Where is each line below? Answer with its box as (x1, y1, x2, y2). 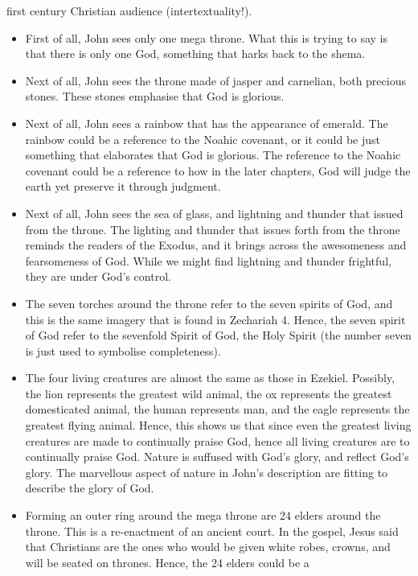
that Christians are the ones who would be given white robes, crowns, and (25, 538, 391, 555)
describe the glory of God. (25, 479, 154, 496)
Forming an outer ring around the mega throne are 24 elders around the (25, 507, 381, 524)
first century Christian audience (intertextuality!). (6, 2, 252, 19)
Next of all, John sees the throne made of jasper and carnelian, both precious (25, 72, 406, 88)
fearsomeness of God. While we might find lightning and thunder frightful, (25, 252, 391, 269)
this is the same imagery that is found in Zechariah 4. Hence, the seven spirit (25, 311, 406, 327)
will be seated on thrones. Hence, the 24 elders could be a (25, 553, 309, 570)
